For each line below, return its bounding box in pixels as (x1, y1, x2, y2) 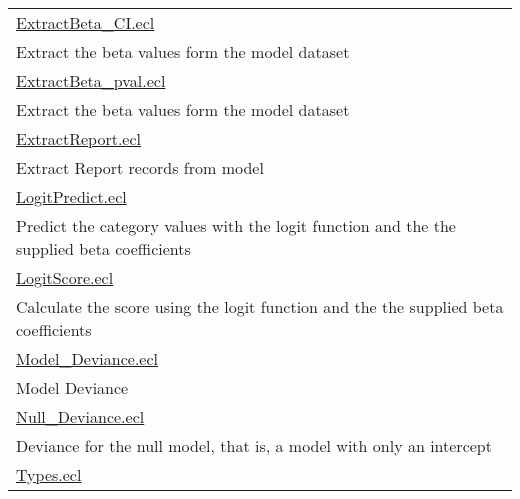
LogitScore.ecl (16, 266, 114, 289)
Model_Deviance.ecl (16, 347, 159, 370)
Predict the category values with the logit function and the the (16, 214, 456, 237)
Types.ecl (16, 463, 82, 486)
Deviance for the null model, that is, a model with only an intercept (16, 434, 492, 457)
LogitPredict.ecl (16, 185, 127, 208)
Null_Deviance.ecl (16, 405, 145, 428)
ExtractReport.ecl (16, 127, 141, 150)
